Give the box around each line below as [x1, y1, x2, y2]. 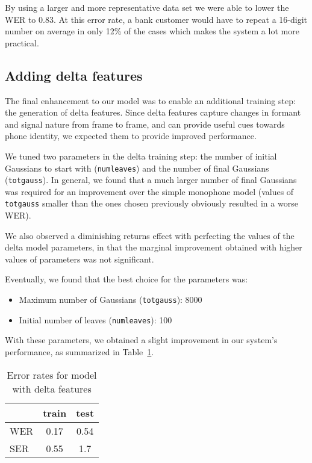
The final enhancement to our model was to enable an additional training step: [5, 94, 296, 107]
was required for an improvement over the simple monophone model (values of [5, 185, 294, 197]
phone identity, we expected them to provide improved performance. [5, 129, 257, 142]
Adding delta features [5, 66, 143, 84]
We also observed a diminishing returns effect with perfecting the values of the [5, 229, 295, 241]
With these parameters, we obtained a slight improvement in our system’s [5, 334, 278, 346]
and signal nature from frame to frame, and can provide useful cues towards [5, 117, 285, 130]
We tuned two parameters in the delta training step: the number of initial [5, 149, 277, 162]
